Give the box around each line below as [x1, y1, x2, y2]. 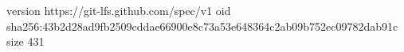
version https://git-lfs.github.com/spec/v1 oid [6, 2, 231, 18]
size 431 [6, 33, 45, 50]
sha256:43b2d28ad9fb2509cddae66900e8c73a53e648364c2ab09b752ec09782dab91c [6, 17, 398, 34]
